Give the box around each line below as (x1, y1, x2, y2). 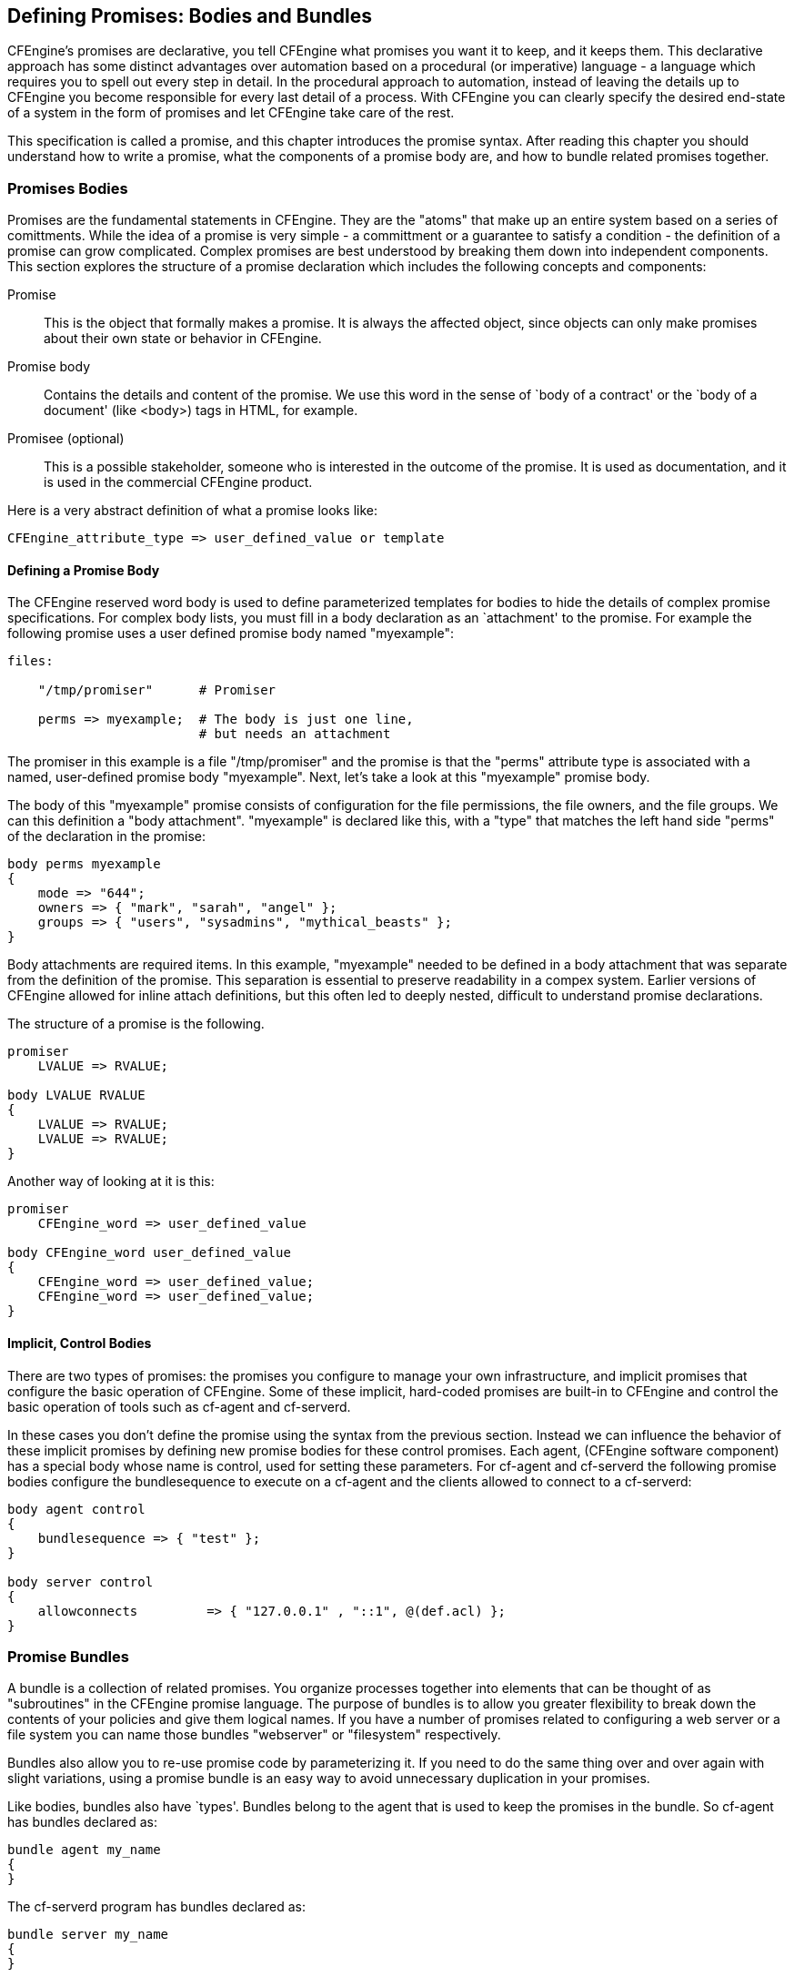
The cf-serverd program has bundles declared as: (7, 1899, 306, 1915)
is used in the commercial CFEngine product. (44, 474, 313, 491)
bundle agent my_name (7, 1842, 161, 1858)
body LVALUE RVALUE (7, 1088, 146, 1103)
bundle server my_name (7, 1927, 169, 1942)
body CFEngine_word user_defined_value (7, 1245, 291, 1261)
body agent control (7, 1501, 146, 1516)
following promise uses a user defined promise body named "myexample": (7, 625, 455, 642)
